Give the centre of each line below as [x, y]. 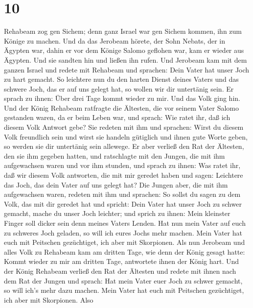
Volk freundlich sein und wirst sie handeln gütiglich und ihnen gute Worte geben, [126, 136]
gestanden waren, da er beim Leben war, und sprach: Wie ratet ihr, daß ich [117, 117]
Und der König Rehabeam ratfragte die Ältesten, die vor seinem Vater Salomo [122, 107]
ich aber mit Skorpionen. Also [49, 299]
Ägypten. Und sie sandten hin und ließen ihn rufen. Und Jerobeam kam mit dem [126, 59]
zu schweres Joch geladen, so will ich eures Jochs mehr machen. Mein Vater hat [123, 232]
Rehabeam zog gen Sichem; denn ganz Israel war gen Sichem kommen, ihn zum [123, 31]
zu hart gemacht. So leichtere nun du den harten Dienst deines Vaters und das [121, 79]
